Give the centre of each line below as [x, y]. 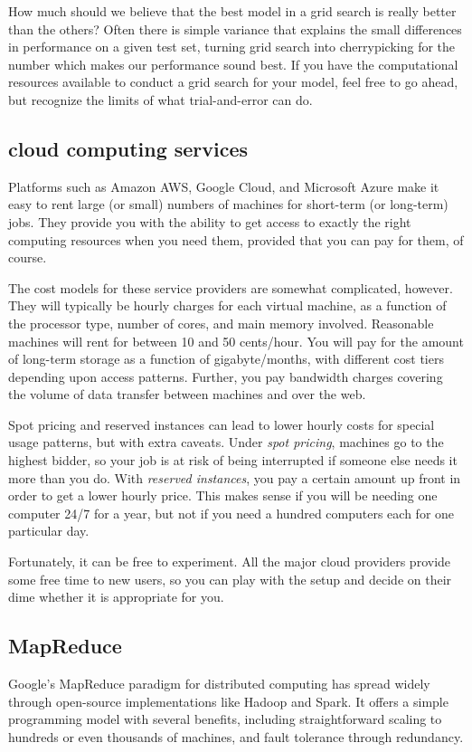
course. [28, 257]
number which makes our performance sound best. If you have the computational [233, 64]
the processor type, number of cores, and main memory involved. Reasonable [221, 323]
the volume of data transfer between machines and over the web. [187, 394]
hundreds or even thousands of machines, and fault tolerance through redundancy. [236, 736]
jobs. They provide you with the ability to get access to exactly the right [210, 221]
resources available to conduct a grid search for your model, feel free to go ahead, [233, 82]
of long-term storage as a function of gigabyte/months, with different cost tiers [226, 359]
